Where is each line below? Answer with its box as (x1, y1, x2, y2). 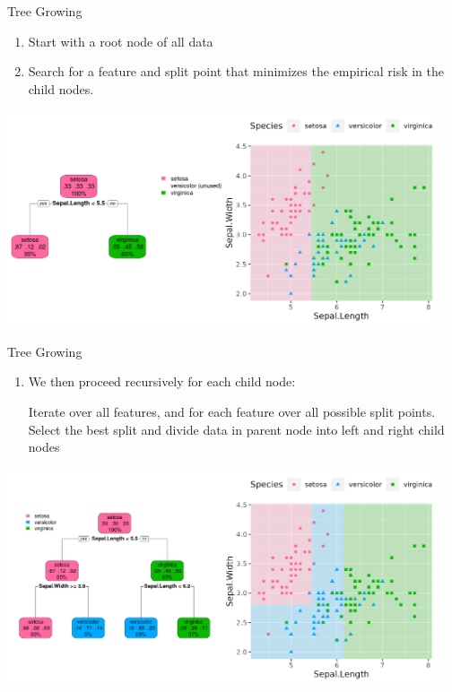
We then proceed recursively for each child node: (28, 372, 296, 391)
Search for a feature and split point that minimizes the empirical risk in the (28, 62, 445, 81)
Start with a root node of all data (28, 31, 213, 50)
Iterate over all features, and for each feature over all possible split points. (28, 402, 436, 420)
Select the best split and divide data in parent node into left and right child (28, 420, 445, 438)
